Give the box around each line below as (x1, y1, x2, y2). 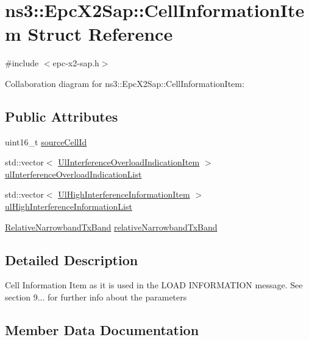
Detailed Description (5, 250, 138, 269)
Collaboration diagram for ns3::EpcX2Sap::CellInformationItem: (5, 77, 244, 89)
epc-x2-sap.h (52, 57, 99, 69)
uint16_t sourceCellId (5, 135, 87, 148)
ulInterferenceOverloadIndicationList (5, 167, 142, 180)
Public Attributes (5, 106, 118, 125)
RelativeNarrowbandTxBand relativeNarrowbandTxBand (5, 220, 218, 233)
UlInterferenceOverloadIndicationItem (58, 156, 200, 168)
